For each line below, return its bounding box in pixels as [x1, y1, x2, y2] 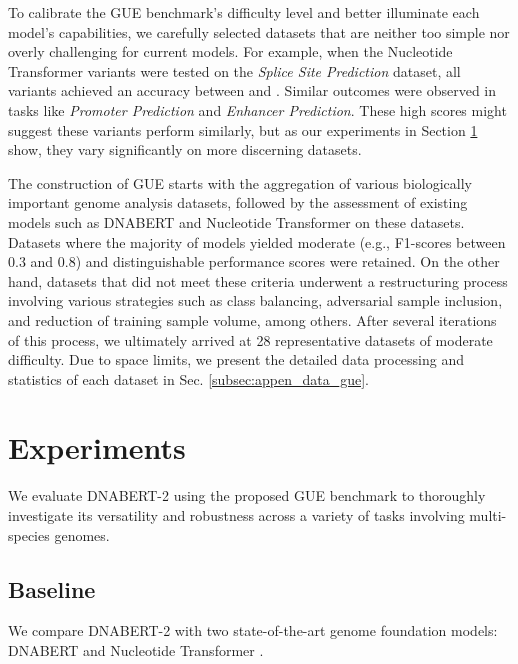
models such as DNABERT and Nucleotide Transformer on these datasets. [8, 211, 465, 232]
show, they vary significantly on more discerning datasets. [8, 139, 362, 160]
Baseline [8, 573, 96, 604]
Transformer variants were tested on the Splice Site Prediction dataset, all [8, 60, 461, 81]
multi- [469, 505, 507, 525]
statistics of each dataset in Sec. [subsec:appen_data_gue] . [8, 368, 369, 389]
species [8, 524, 50, 545]
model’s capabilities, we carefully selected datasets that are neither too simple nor [8, 21, 510, 42]
